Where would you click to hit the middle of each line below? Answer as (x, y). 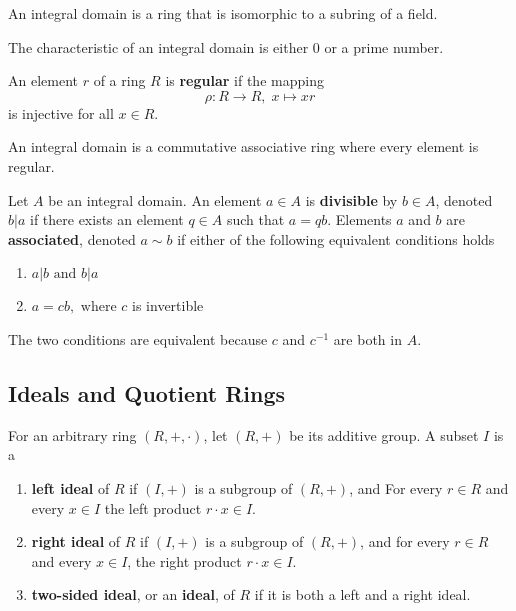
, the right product (184, 560)
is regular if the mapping (244, 80)
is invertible (168, 305)
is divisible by (351, 199)
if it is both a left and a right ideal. (362, 594)
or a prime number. (384, 46)
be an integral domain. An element (155, 199)
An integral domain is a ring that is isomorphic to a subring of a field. (223, 13)
